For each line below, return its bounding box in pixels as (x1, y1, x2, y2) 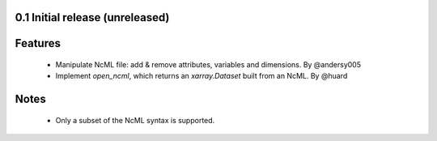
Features (15, 36, 61, 50)
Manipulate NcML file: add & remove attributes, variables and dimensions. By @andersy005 (55, 60, 362, 70)
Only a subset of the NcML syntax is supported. (55, 115, 215, 125)
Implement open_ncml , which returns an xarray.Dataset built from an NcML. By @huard (55, 71, 348, 81)
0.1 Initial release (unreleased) (15, 11, 170, 24)
